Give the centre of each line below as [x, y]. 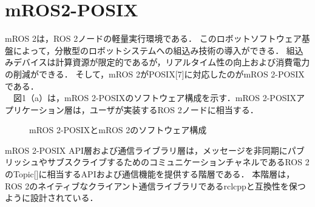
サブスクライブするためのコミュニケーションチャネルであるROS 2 [178, 162]
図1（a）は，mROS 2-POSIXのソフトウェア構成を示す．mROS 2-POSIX [155, 98]
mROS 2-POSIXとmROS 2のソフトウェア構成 [118, 130]
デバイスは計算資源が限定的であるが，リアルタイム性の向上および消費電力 [161, 62]
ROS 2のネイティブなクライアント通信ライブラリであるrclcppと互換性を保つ [155, 186]
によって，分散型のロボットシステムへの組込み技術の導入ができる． [148, 50]
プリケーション [35, 109]
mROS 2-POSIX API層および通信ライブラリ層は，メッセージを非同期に [146, 150]
